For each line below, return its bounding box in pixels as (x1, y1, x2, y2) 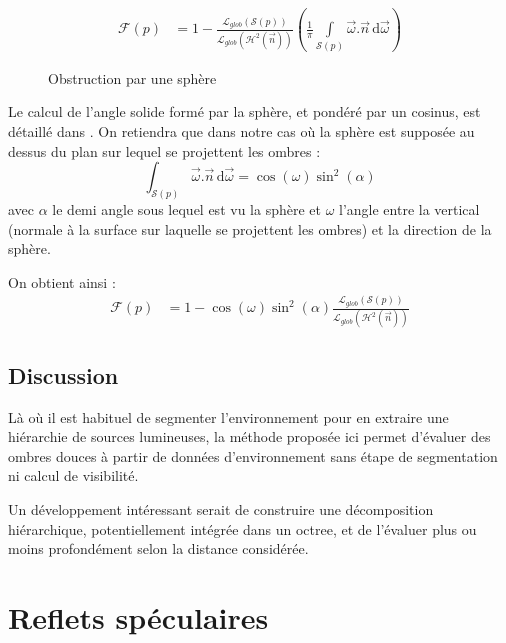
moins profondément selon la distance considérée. (8, 538, 309, 559)
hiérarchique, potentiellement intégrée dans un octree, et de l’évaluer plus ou (8, 518, 477, 539)
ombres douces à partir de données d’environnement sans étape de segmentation (8, 445, 498, 466)
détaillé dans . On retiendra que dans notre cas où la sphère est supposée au (8, 120, 475, 141)
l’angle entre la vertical (339, 198, 480, 219)
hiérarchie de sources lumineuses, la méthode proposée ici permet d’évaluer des (8, 426, 491, 447)
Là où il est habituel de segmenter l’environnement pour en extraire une (8, 406, 449, 427)
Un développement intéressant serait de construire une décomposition (8, 498, 434, 519)
